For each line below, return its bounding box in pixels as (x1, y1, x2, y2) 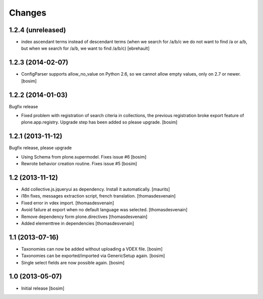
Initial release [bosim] (21, 285, 65, 291)
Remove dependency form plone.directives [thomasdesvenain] (21, 214, 148, 219)
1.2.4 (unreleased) (9, 26, 66, 34)
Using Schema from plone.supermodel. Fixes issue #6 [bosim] (21, 154, 147, 159)
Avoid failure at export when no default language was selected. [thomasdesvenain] (21, 207, 188, 213)
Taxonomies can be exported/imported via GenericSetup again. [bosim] (21, 253, 165, 259)
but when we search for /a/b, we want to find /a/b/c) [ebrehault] (21, 45, 150, 51)
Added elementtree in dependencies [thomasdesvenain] (21, 220, 134, 226)
